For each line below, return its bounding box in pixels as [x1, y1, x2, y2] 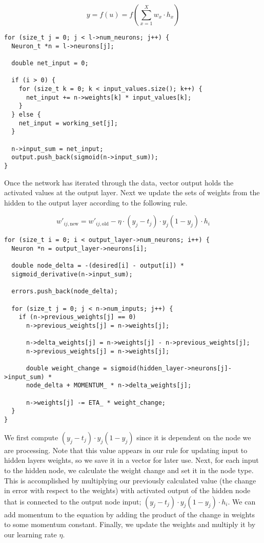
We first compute [4, 432, 58, 442]
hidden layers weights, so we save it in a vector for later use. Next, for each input [4, 455, 259, 465]
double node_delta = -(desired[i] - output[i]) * [11, 262, 184, 270]
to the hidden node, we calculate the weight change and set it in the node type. [4, 464, 254, 475]
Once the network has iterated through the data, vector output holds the [4, 177, 234, 188]
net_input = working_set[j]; [18, 119, 118, 127]
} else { [11, 110, 41, 118]
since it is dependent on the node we [136, 432, 251, 442]
